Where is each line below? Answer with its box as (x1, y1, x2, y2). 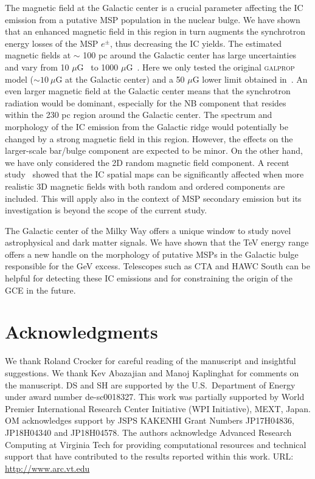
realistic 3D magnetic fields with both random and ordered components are (5, 179, 285, 192)
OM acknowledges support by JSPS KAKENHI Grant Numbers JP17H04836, (5, 414, 294, 427)
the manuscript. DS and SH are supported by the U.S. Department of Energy (5, 378, 296, 391)
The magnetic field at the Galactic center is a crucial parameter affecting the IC (5, 1, 303, 13)
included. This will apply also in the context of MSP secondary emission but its (5, 191, 302, 204)
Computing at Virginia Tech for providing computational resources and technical (5, 438, 306, 450)
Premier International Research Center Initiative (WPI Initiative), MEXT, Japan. (5, 402, 311, 415)
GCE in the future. (5, 283, 76, 296)
